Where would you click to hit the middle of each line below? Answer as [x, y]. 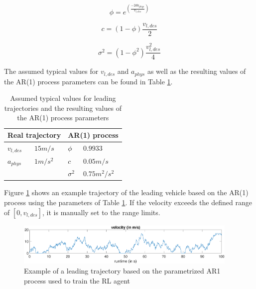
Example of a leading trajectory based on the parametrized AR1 [122, 270]
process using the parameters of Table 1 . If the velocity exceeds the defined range [128, 202]
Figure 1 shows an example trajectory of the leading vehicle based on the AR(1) [126, 192]
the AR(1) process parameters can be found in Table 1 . [88, 81]
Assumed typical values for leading [63, 98]
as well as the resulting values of [196, 71]
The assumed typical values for [51, 71]
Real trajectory [34, 135]
